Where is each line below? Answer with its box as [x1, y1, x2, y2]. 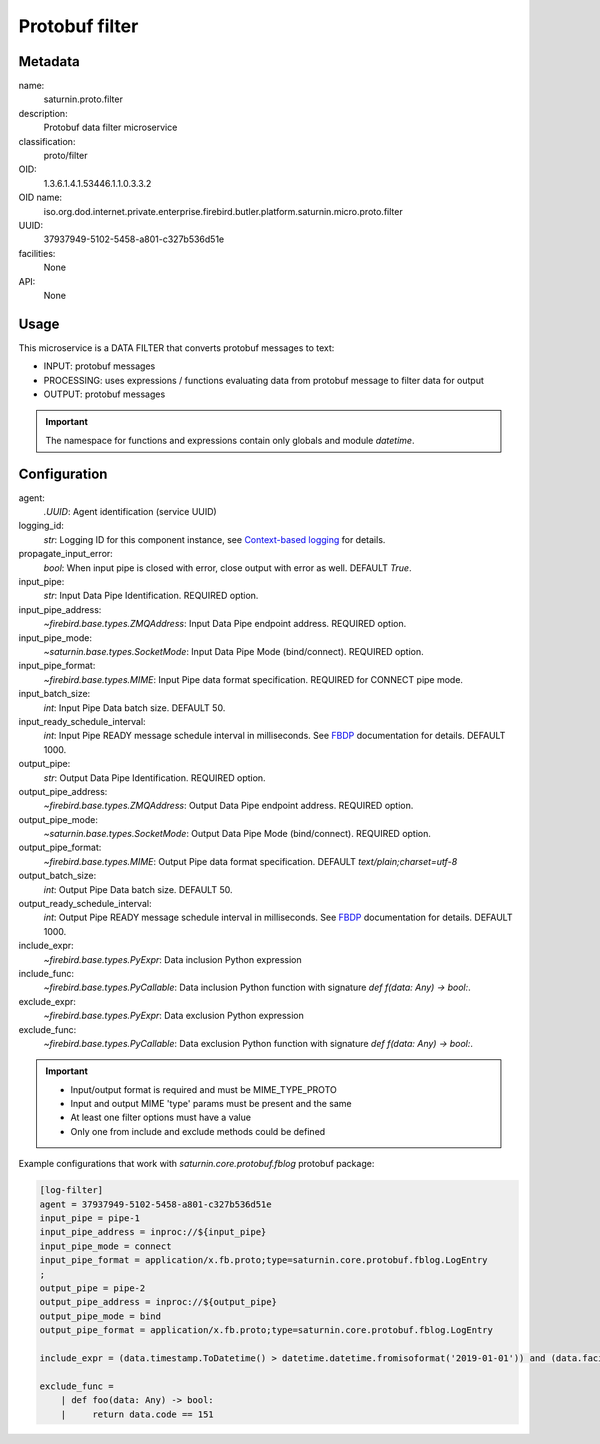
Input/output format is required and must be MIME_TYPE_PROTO [70, 1083, 337, 1095]
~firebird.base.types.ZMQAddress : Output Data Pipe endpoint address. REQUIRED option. [43, 800, 414, 812]
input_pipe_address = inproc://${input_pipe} [39, 1226, 267, 1238]
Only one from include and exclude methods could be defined [70, 1125, 326, 1137]
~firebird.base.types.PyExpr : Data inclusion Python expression [43, 953, 302, 965]
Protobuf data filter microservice [43, 121, 178, 134]
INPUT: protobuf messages [43, 360, 156, 372]
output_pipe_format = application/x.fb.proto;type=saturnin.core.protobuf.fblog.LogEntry [39, 1325, 494, 1336]
